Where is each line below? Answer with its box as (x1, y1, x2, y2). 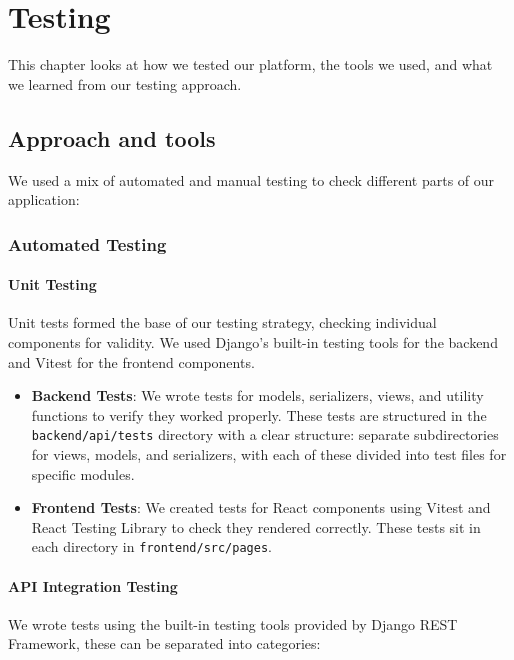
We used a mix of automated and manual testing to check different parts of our (8, 169, 495, 190)
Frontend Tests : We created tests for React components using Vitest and (31, 497, 491, 518)
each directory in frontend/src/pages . (31, 536, 272, 557)
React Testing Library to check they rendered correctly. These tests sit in (31, 516, 481, 537)
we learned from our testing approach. (8, 73, 242, 94)
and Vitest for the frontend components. (8, 351, 255, 372)
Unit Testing (8, 274, 97, 295)
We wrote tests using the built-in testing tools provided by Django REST (8, 613, 458, 634)
